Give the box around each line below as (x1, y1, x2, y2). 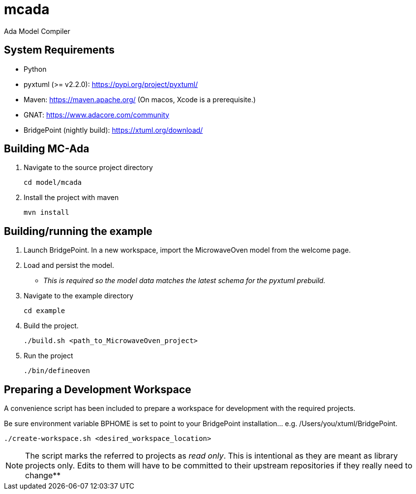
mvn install (24, 208, 69, 217)
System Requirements (4, 44, 115, 57)
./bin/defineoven (24, 367, 90, 375)
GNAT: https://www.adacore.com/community (24, 110, 170, 119)
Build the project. (24, 321, 79, 330)
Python (24, 64, 47, 73)
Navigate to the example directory (24, 291, 134, 300)
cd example (24, 307, 65, 315)
